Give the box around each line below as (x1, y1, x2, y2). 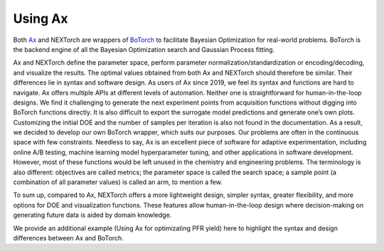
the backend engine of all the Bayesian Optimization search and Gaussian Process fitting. (13, 45, 275, 53)
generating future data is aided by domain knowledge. (13, 210, 172, 220)
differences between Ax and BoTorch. (13, 233, 124, 242)
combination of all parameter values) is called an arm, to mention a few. (13, 178, 223, 186)
